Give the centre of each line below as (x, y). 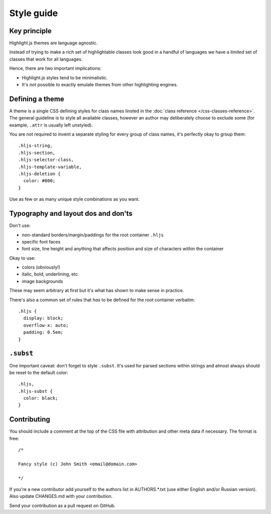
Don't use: (20, 225)
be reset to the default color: (39, 372)
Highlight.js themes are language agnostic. (53, 43)
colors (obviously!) (41, 267)
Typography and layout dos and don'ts (71, 214)
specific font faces (41, 241)
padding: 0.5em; (43, 332)
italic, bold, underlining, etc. (51, 274)
